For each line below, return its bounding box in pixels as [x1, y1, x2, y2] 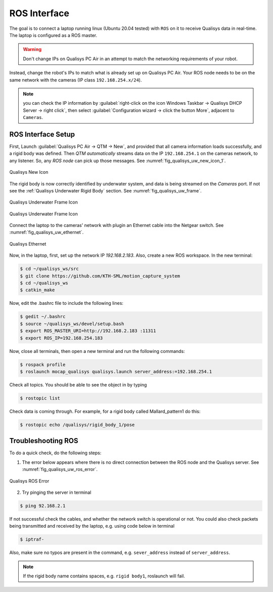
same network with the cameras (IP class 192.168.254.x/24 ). [9, 76, 142, 83]
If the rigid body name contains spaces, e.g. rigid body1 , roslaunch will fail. [23, 573, 186, 579]
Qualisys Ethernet [9, 241, 47, 247]
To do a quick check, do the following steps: [9, 450, 102, 456]
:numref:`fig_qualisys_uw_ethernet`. [9, 229, 84, 235]
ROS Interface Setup [9, 130, 75, 139]
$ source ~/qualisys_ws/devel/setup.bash [20, 321, 124, 327]
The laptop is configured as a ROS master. [9, 32, 98, 38]
